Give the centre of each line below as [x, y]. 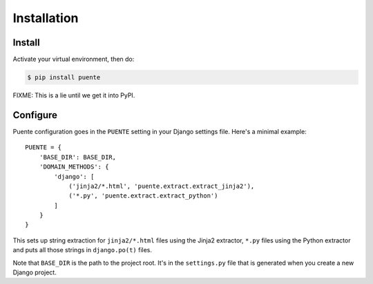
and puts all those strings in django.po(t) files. [82, 250]
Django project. [35, 272]
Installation [46, 18]
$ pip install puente [64, 77]
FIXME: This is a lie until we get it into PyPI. [74, 95]
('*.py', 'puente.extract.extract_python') [143, 196]
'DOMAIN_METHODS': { [74, 167]
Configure [35, 115]
